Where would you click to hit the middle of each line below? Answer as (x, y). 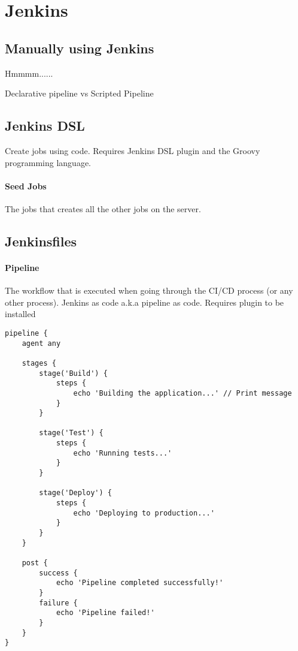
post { (35, 563)
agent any (41, 343)
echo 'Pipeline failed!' (105, 613)
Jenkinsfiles (41, 241)
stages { (39, 363)
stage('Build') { (73, 373)
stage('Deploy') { (75, 493)
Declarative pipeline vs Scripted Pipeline (79, 93)
